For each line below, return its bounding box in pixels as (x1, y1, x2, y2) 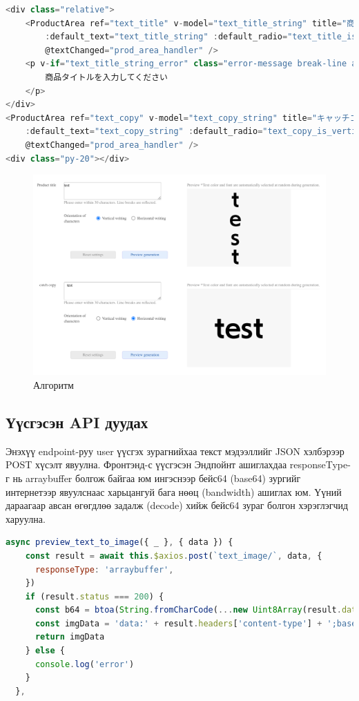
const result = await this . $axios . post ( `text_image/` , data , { (25, 550, 322, 561)
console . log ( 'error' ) (35, 659, 135, 669)
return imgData (35, 632, 105, 642)
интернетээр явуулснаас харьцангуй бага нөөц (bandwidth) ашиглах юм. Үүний (6, 484, 342, 499)
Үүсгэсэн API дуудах (6, 411, 148, 432)
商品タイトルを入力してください (45, 72, 168, 82)
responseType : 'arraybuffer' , (35, 564, 174, 575)
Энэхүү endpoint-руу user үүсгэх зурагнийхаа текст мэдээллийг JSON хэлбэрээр (6, 443, 345, 458)
